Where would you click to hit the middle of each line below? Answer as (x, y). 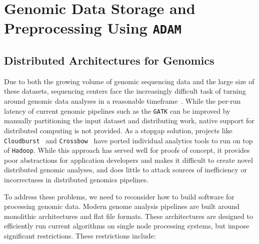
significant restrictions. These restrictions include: (80, 235)
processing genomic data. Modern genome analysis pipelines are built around (122, 206)
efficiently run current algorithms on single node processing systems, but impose (127, 226)
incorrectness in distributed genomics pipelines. (76, 180)
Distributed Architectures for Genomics (109, 60)
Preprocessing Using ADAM (93, 28)
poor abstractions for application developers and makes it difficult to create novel (128, 160)
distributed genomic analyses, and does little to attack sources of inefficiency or (125, 170)
